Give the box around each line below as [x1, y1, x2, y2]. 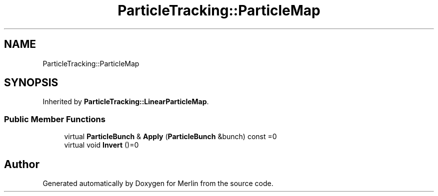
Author [4, 158, 39, 171]
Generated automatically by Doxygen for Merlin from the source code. [42, 179, 273, 188]
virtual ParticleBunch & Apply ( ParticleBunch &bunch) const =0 [64, 132, 277, 141]
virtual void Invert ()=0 [64, 141, 139, 150]
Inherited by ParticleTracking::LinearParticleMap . [42, 97, 209, 106]
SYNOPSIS [4, 76, 58, 89]
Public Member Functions [4, 114, 105, 124]
